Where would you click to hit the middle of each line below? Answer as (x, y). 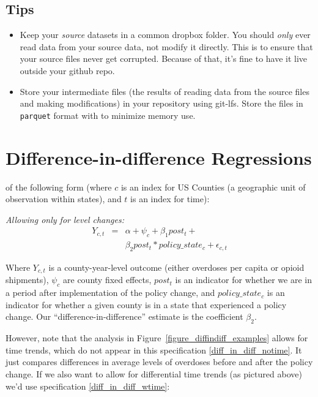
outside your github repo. (67, 70)
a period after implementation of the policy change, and (110, 293)
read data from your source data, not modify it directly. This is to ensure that (166, 46)
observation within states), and (64, 199)
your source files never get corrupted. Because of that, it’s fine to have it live (164, 59)
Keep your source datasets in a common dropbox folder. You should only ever (165, 35)
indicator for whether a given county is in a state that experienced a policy (146, 304)
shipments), (27, 280)
